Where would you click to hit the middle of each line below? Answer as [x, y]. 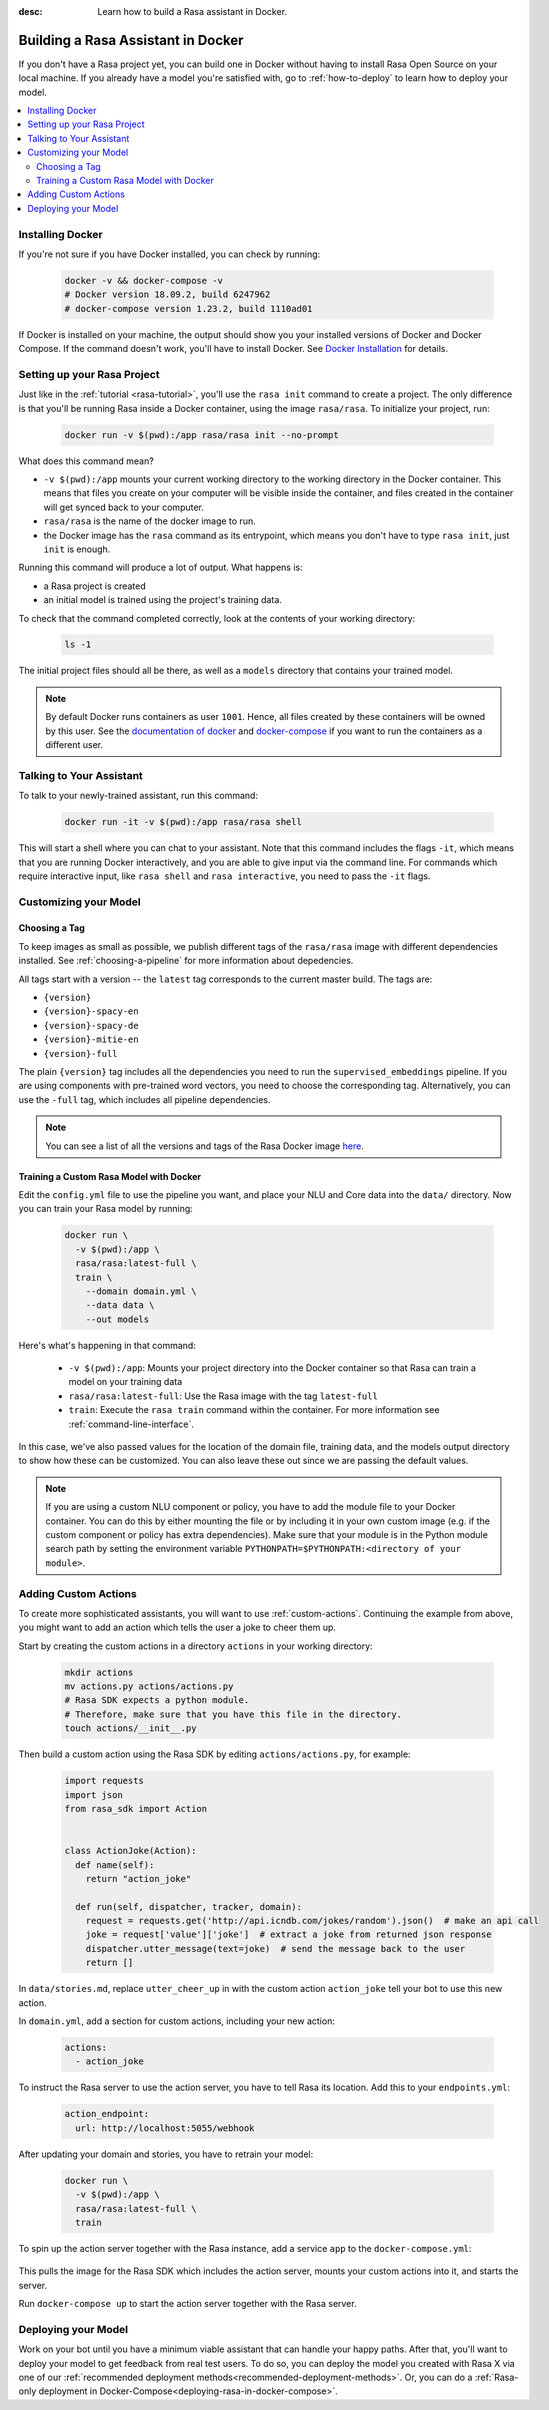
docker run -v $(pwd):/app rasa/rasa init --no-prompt [201, 434]
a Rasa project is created [94, 586]
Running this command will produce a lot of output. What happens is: [161, 567]
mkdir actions [99, 1672]
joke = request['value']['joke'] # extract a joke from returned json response [288, 1934]
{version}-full [81, 1053]
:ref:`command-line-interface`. [131, 1424]
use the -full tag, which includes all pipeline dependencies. [144, 1099]
